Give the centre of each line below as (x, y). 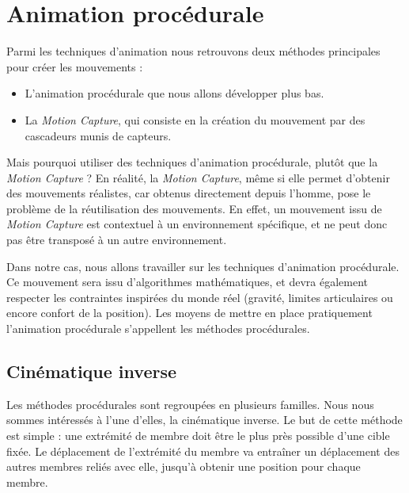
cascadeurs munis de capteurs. (98, 135)
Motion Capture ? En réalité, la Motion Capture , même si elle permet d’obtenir (198, 177)
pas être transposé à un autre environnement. (117, 240)
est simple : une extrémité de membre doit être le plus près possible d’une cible (198, 436)
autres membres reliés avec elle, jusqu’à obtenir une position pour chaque (184, 466)
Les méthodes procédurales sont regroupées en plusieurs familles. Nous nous (190, 404)
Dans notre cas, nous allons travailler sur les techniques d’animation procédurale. (203, 266)
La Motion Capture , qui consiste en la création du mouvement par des (195, 119)
